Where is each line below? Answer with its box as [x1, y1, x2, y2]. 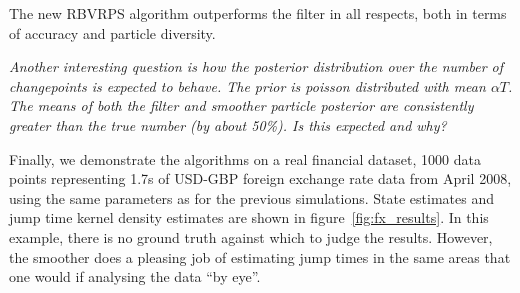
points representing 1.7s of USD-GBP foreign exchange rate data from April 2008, [9, 168, 512, 189]
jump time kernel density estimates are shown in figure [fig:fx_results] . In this [9, 207, 489, 228]
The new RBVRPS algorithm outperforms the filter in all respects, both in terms [9, 3, 507, 23]
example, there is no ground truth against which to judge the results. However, [9, 226, 493, 247]
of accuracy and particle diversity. [9, 22, 216, 43]
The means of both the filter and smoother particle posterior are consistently [9, 95, 474, 116]
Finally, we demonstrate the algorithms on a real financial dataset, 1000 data [9, 148, 481, 169]
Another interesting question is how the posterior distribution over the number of [9, 56, 504, 77]
